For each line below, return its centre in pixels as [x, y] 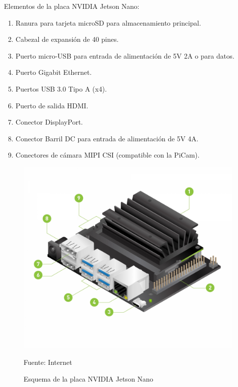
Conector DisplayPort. [49, 122]
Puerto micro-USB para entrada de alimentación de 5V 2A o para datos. [125, 55]
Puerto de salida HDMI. [52, 105]
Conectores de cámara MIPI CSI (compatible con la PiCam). [107, 155]
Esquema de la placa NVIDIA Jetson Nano [89, 378]
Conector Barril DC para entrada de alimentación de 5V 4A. [107, 138]
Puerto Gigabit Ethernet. [54, 72]
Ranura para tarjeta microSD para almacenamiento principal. [108, 22]
